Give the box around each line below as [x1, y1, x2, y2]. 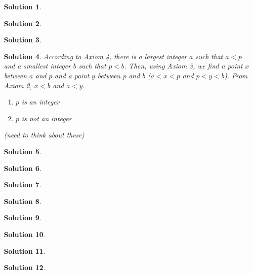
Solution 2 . [4, 18, 42, 28]
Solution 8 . [4, 196, 42, 206]
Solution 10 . [4, 229, 45, 239]
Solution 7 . [4, 179, 42, 190]
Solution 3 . [4, 34, 42, 45]
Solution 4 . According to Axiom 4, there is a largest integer [4, 51, 187, 61]
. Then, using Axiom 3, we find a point [124, 61, 243, 71]
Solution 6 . [4, 163, 42, 173]
